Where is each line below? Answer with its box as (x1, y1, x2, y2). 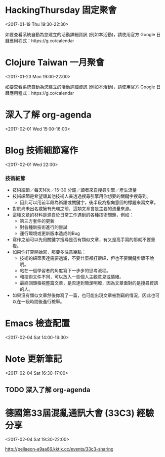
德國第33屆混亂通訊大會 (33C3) (5, 407, 135, 419)
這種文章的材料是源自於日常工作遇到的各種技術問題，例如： (12, 212, 134, 218)
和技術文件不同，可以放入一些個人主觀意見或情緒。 (19, 274, 124, 280)
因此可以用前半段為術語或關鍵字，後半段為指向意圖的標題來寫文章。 (19, 199, 159, 206)
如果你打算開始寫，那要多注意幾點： (12, 249, 86, 255)
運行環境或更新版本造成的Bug (19, 230, 80, 236)
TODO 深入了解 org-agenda (5, 386, 90, 394)
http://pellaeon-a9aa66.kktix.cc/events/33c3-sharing (5, 446, 114, 452)
